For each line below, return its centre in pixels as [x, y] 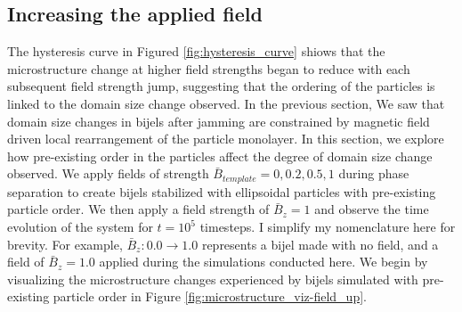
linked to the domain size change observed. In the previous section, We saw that [226, 103]
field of [26, 262]
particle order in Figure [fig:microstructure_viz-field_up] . [210, 296]
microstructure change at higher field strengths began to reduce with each [209, 68]
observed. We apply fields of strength [108, 173]
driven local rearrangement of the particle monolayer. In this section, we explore [226, 139]
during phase [374, 173]
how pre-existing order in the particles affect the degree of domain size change [220, 156]
